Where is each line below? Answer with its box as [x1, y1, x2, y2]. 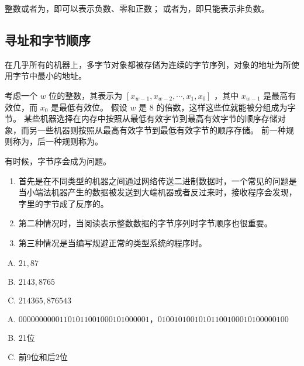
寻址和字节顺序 [5, 30, 91, 49]
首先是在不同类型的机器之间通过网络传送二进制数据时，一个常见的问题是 [18, 174, 297, 187]
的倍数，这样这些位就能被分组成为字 [156, 101, 296, 113]
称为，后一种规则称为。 [12, 135, 103, 147]
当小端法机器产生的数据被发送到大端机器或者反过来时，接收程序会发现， [18, 186, 297, 198]
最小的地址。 [37, 70, 87, 82]
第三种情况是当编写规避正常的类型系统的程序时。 [18, 236, 207, 248]
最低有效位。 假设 [59, 101, 127, 113]
